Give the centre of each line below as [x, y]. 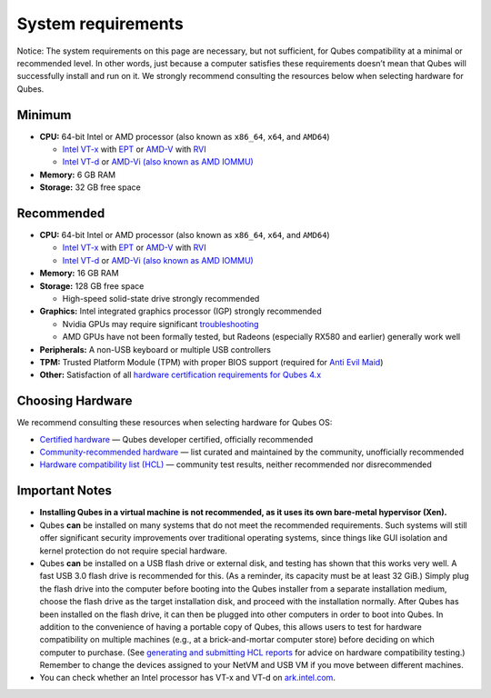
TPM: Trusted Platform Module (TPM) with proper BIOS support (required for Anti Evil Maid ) [211, 362]
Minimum [44, 115]
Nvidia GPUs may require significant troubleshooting [160, 324]
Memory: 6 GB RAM [78, 174]
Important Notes [65, 491]
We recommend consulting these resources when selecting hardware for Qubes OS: [175, 423]
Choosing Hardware [75, 401]
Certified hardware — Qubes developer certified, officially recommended [176, 439]
